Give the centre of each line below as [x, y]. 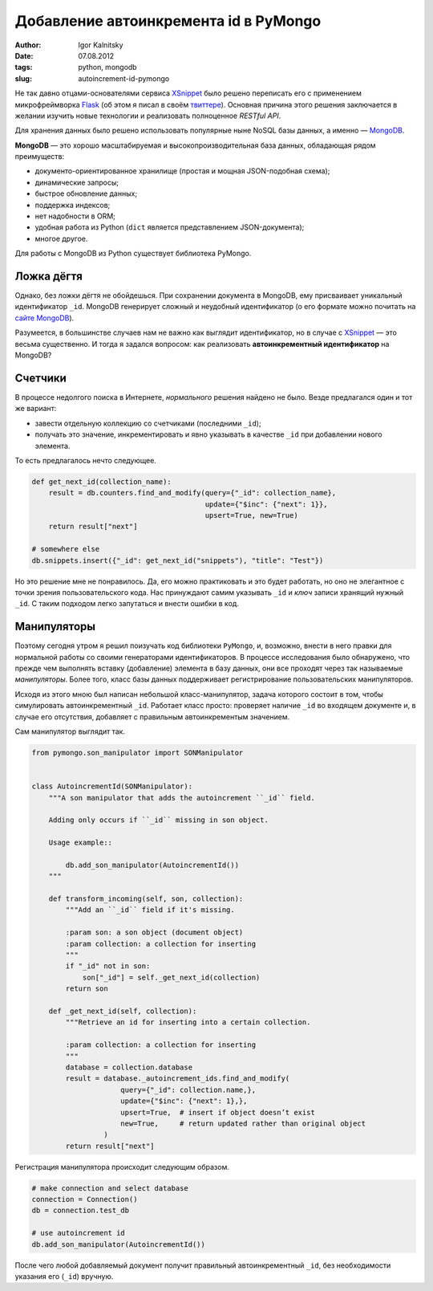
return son [87, 989]
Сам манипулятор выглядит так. [70, 731]
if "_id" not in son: [108, 966]
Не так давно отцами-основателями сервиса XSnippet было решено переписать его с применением [188, 93]
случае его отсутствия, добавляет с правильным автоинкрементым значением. [152, 717]
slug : [23, 78]
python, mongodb [107, 67]
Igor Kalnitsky [101, 45]
